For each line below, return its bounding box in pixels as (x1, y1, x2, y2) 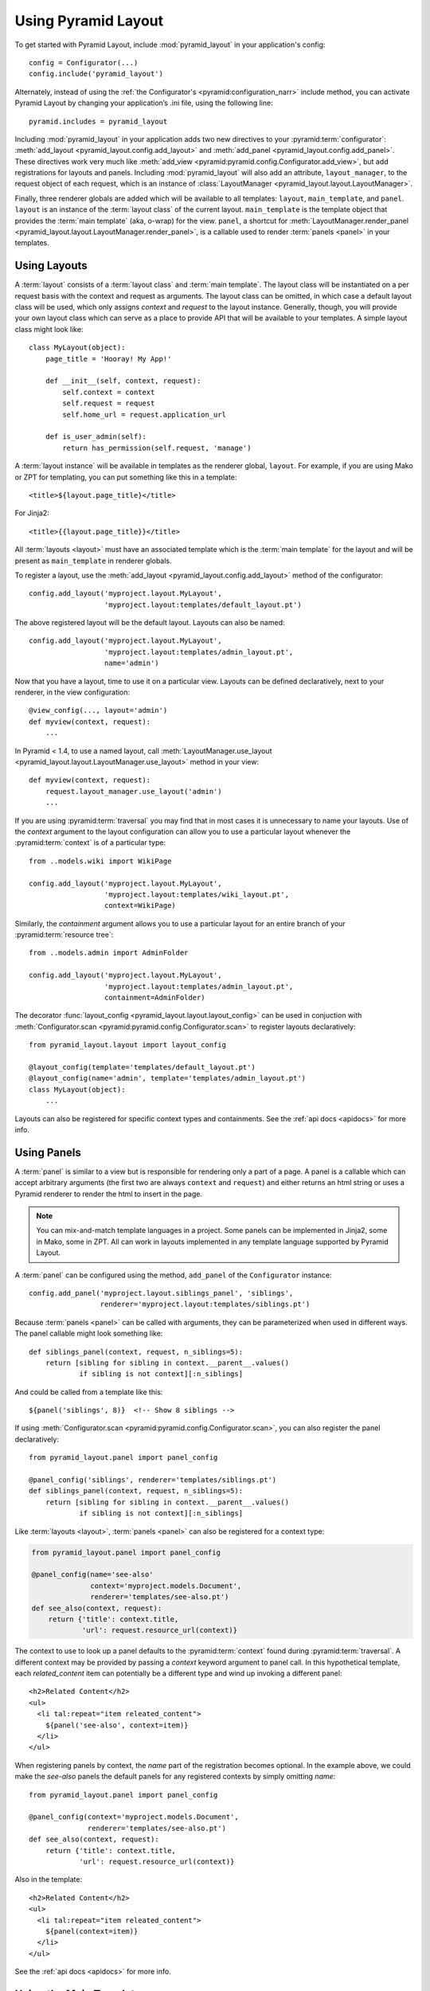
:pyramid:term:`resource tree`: (14, 930, 114, 940)
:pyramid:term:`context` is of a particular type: (14, 838, 166, 847)
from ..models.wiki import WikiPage (29, 856, 172, 866)
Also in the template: (14, 1875, 83, 1884)
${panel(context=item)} (45, 1926, 139, 1935)
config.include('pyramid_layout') (29, 69, 163, 79)
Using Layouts (14, 259, 88, 272)
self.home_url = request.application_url (62, 410, 227, 419)
